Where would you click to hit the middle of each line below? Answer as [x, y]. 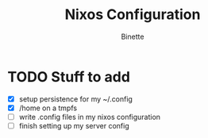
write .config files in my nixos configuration [89, 117]
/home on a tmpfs [48, 108]
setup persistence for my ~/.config [75, 99]
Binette [133, 36]
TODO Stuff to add [69, 77]
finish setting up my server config [74, 125]
